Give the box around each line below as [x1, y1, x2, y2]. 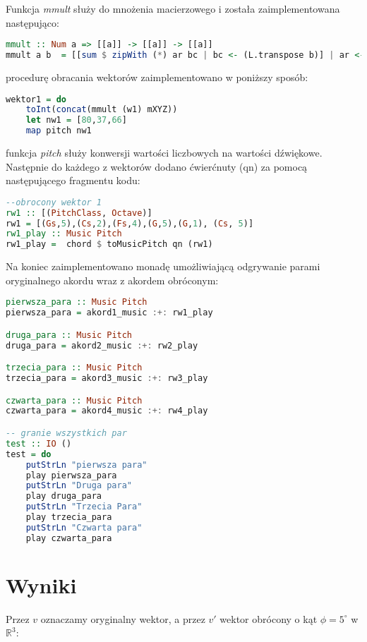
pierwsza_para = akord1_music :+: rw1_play [6, 308, 213, 318]
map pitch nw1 [25, 126, 92, 136]
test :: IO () [6, 438, 72, 449]
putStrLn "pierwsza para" [25, 459, 148, 470]
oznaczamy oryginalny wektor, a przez [40, 611, 205, 626]
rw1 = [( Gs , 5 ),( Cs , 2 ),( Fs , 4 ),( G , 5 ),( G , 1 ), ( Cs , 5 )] [6, 218, 254, 229]
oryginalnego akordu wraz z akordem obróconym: [6, 272, 219, 287]
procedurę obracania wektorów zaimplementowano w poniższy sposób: [6, 69, 308, 84]
